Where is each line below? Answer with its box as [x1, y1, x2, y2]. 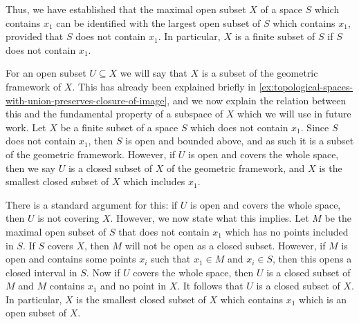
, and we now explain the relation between [167, 93, 347, 107]
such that [150, 251, 191, 266]
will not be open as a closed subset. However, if [125, 238, 326, 252]
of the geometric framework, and [167, 160, 305, 175]
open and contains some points [6, 251, 136, 266]
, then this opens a [273, 251, 352, 266]
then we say [6, 160, 56, 175]
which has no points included [225, 224, 349, 238]
